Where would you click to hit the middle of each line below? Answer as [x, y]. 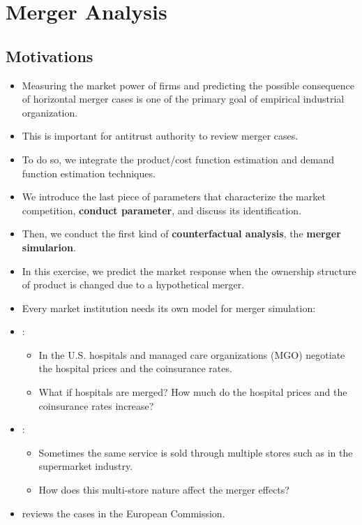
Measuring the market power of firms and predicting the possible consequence [188, 85]
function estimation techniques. [89, 173]
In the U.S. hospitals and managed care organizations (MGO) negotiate [192, 354]
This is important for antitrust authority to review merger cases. [160, 136]
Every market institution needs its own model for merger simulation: [169, 308]
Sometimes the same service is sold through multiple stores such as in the [196, 452]
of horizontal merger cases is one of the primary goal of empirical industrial [183, 99]
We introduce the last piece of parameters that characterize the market [174, 197]
